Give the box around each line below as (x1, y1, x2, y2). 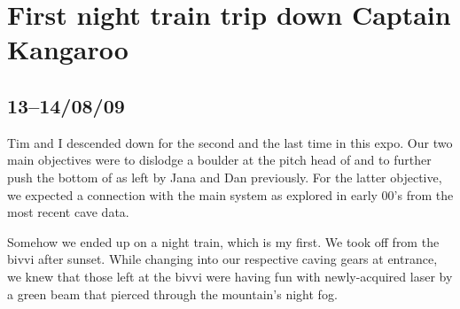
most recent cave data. (7, 203, 129, 221)
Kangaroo (7, 31, 129, 67)
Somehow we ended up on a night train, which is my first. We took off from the (7, 232, 440, 251)
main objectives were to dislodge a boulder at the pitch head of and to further (7, 151, 432, 169)
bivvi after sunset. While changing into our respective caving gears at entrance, (7, 250, 438, 268)
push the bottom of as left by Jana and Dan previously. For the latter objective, (7, 167, 442, 186)
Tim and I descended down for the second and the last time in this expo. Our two (7, 133, 453, 151)
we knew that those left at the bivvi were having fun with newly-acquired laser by (7, 267, 453, 285)
